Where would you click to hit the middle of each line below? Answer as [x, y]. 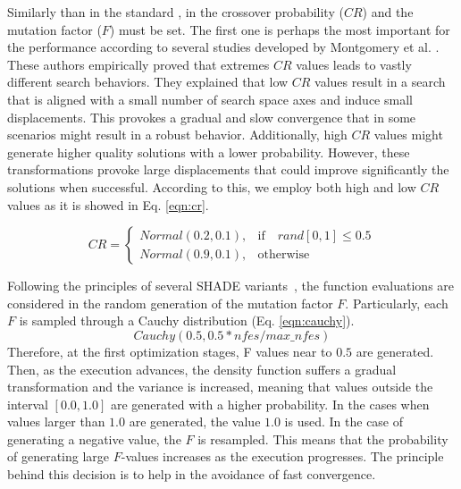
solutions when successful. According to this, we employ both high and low [212, 186]
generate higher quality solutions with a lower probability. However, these [209, 152]
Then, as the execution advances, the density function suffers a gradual [202, 369]
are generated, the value [195, 422]
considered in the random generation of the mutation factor [170, 303]
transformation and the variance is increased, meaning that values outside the [220, 387]
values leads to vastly [354, 64]
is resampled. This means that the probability [323, 438]
